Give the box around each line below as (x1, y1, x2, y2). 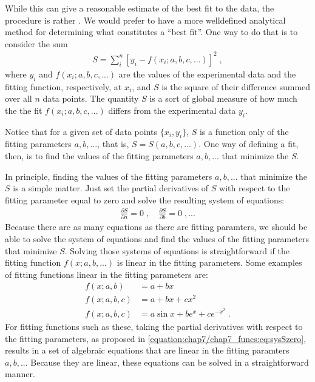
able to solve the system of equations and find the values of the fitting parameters (5, 232, 310, 245)
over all (5, 92, 32, 105)
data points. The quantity (42, 92, 139, 105)
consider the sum (5, 37, 68, 50)
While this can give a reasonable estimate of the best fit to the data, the (5, 2, 274, 14)
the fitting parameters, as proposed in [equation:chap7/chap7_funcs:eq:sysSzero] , (5, 332, 307, 344)
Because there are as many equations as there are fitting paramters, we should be (5, 220, 308, 233)
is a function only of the (199, 125, 289, 137)
